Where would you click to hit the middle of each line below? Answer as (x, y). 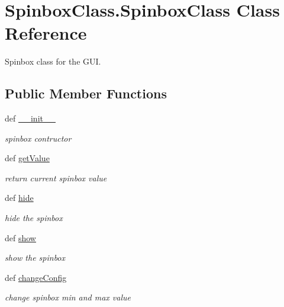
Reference (46, 33)
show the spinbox (35, 258)
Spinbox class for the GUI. (53, 61)
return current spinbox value (56, 178)
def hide (19, 198)
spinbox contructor (38, 138)
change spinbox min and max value (68, 297)
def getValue (27, 158)
